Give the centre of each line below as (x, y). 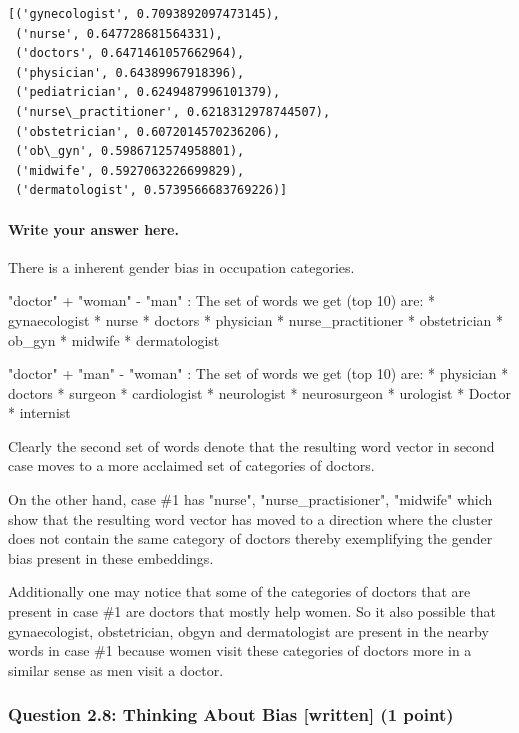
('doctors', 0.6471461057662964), (130, 53)
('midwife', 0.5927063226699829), (130, 170)
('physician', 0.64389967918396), (130, 72)
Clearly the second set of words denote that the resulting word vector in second (251, 445)
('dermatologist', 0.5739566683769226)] (151, 190)
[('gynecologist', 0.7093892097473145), (144, 14)
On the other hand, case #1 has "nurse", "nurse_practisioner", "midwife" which (250, 499)
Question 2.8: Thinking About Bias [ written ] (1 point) (231, 714)
